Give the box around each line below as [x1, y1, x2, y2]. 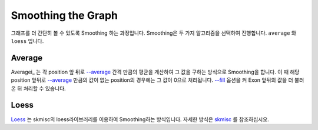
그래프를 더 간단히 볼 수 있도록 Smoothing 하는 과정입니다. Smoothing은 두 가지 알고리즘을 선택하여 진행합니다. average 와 [11, 29, 297, 36]
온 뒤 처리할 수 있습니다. [11, 85, 66, 92]
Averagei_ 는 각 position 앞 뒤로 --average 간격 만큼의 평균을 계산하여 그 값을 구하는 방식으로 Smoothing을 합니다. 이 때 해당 [11, 68, 300, 75]
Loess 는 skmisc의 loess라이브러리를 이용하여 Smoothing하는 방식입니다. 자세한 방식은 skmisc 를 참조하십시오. [11, 115, 269, 123]
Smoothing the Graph [11, 9, 118, 22]
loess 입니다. [11, 37, 44, 44]
